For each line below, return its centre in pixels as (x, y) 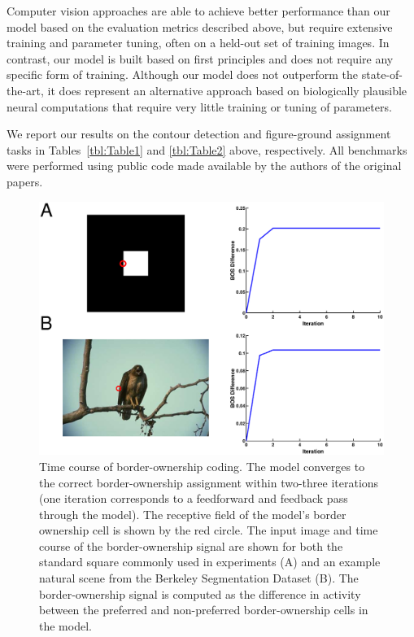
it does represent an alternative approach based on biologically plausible (227, 90)
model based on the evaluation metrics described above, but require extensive (200, 26)
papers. (25, 181)
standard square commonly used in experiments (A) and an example (210, 562)
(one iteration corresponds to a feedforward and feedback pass (194, 498)
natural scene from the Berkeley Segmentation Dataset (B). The (199, 578)
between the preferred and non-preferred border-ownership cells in (204, 610)
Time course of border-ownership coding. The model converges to (202, 466)
